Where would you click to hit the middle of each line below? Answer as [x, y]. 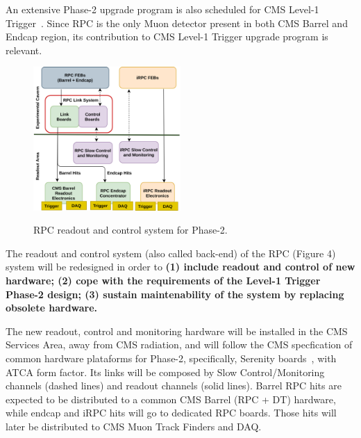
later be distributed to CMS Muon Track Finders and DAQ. [134, 426]
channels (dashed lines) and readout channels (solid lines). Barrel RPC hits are [174, 386]
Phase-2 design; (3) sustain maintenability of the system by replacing [175, 294]
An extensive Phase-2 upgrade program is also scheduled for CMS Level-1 [162, 9]
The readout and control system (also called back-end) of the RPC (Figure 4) [171, 253]
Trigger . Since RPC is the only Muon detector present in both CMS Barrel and [177, 23]
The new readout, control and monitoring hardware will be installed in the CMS [177, 331]
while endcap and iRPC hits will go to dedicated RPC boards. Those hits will [171, 413]
